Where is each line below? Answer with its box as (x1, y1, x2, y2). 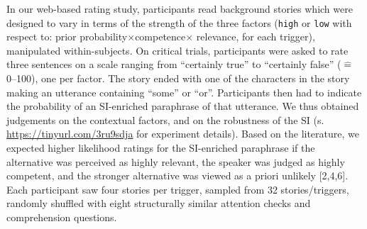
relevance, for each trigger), (196, 29, 315, 44)
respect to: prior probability (6, 29, 128, 44)
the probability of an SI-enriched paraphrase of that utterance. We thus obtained (6, 99, 359, 113)
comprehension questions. (6, 209, 117, 224)
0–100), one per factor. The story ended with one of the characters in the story (6, 71, 350, 86)
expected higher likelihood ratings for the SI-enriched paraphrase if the (6, 140, 315, 155)
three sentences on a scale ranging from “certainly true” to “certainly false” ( (6, 57, 341, 72)
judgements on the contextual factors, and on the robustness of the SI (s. (6, 112, 324, 127)
